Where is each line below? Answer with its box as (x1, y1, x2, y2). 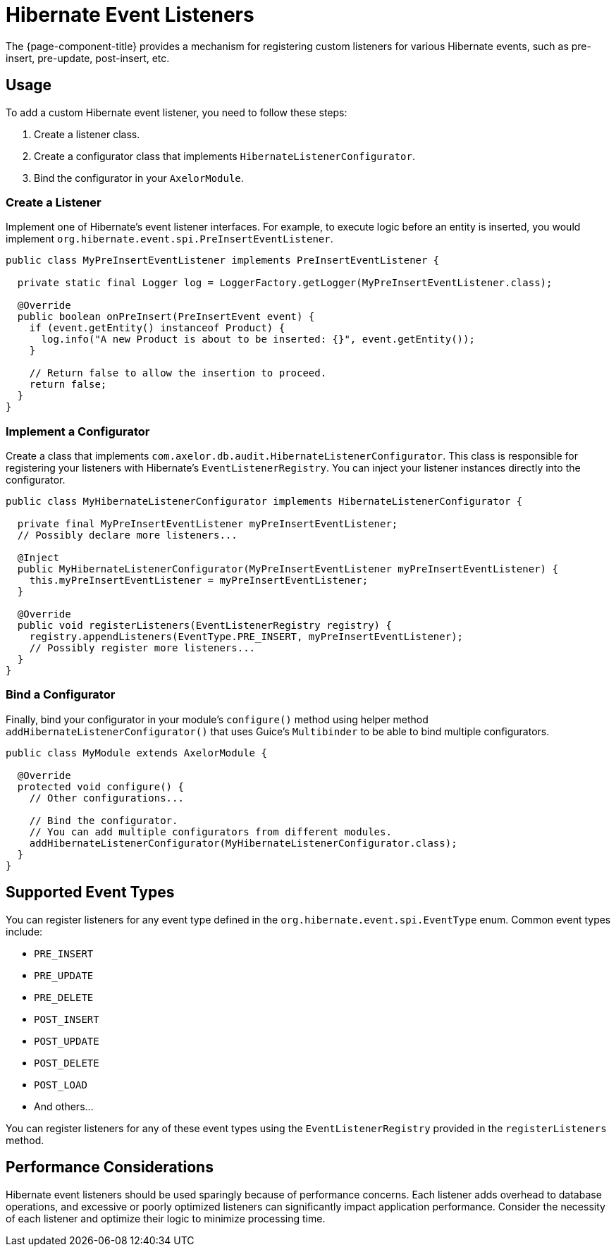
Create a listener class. (34, 128, 140, 140)
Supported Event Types (6, 883, 175, 902)
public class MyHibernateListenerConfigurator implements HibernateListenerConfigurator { (6, 496, 523, 508)
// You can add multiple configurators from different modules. (29, 826, 392, 837)
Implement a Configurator (6, 424, 150, 438)
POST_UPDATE (34, 1035, 99, 1047)
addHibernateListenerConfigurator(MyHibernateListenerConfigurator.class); (29, 837, 457, 849)
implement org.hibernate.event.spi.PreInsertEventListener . (6, 233, 333, 245)
